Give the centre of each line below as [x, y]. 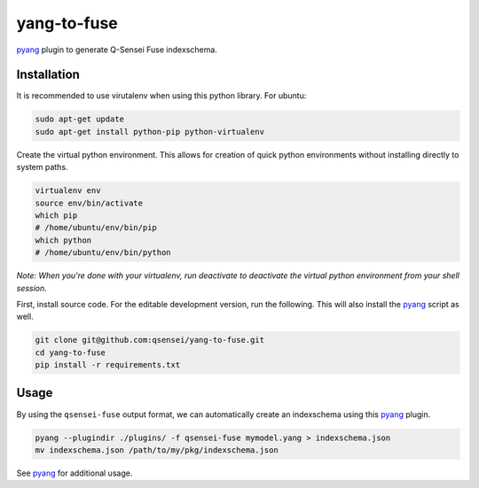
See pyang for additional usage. [75, 473]
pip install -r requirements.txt [108, 365]
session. [32, 288]
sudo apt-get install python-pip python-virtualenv [150, 132]
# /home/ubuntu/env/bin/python [103, 253]
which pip [56, 215]
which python [63, 240]
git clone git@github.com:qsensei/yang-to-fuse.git [150, 340]
